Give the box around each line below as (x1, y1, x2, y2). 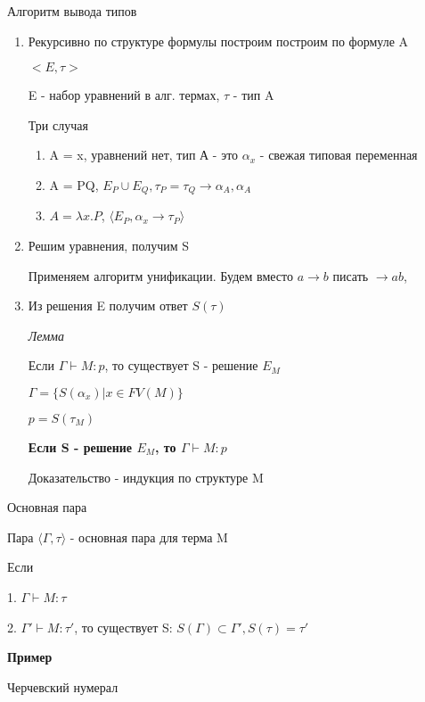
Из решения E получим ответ (28, 296, 188, 315)
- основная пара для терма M (69, 527, 228, 546)
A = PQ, (49, 175, 99, 194)
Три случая (28, 115, 88, 134)
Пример (7, 648, 53, 666)
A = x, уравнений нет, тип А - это (49, 145, 239, 164)
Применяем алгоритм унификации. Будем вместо (28, 266, 293, 285)
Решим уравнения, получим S (28, 236, 190, 255)
